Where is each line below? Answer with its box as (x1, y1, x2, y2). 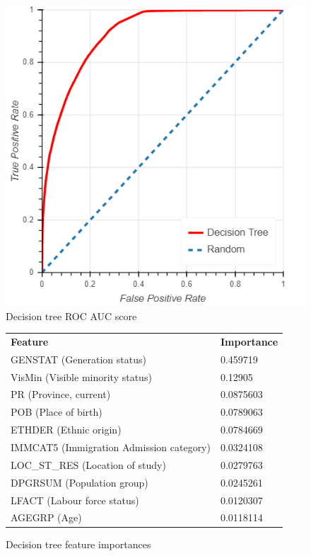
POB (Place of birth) (11, 404, 102, 419)
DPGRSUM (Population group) (11, 475, 148, 489)
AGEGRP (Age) (11, 510, 82, 525)
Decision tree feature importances (6, 537, 151, 552)
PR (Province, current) (11, 387, 111, 402)
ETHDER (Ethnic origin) (11, 422, 122, 437)
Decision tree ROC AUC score (6, 308, 137, 323)
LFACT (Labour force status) (11, 492, 139, 507)
